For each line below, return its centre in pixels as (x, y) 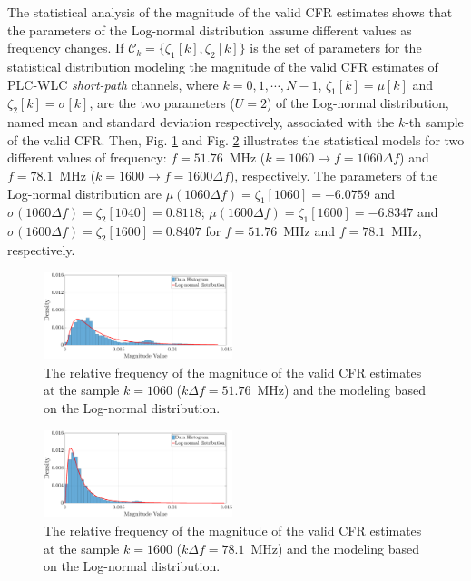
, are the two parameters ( (162, 103)
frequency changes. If (66, 48)
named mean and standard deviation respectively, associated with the (201, 122)
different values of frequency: (87, 158)
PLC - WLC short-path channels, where (113, 84)
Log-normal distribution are (84, 193)
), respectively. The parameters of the (334, 175)
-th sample (434, 122)
